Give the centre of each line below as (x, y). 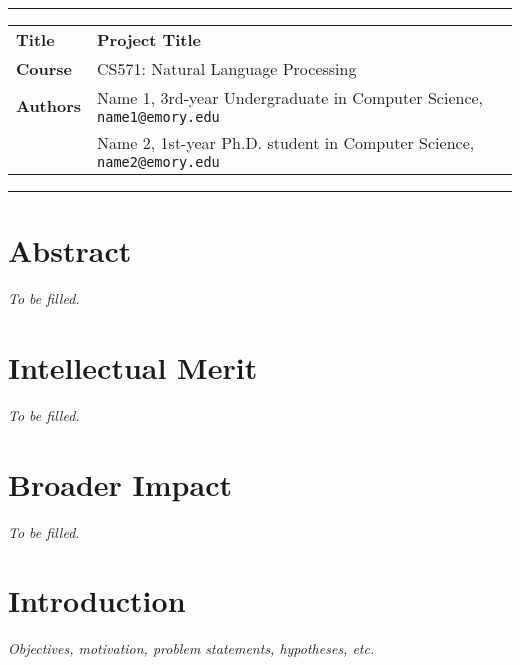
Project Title (149, 39)
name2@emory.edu (158, 162)
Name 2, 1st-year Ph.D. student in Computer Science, (286, 142)
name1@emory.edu (158, 117)
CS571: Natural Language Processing (227, 68)
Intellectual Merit (133, 366)
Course (44, 68)
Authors (49, 105)
